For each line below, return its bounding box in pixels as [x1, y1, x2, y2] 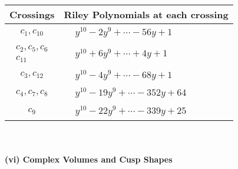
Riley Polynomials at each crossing [64, 8, 229, 21]
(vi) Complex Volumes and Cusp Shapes [5, 153, 173, 165]
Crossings [9, 8, 55, 21]
